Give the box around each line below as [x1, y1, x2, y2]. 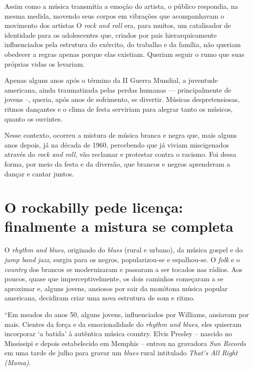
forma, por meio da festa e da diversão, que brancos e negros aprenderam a [4, 158, 230, 169]
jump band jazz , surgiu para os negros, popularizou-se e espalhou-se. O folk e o [4, 254, 240, 264]
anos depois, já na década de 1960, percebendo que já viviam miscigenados [4, 139, 229, 149]
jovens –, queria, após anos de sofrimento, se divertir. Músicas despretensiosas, [4, 94, 240, 104]
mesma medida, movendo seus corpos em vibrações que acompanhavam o [4, 10, 224, 21]
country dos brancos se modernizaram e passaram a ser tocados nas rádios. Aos [4, 264, 243, 274]
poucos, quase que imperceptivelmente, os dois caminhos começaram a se [4, 273, 224, 284]
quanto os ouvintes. [4, 113, 63, 124]
